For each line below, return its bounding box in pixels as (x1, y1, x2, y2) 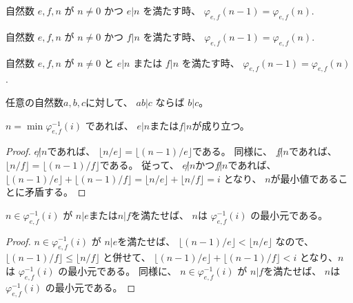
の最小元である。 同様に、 (58, 263, 177, 278)
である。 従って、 (99, 157, 179, 171)
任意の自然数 (6, 94, 63, 109)
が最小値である (270, 171, 339, 185)
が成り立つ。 (192, 118, 250, 132)
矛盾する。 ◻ (24, 185, 86, 199)
